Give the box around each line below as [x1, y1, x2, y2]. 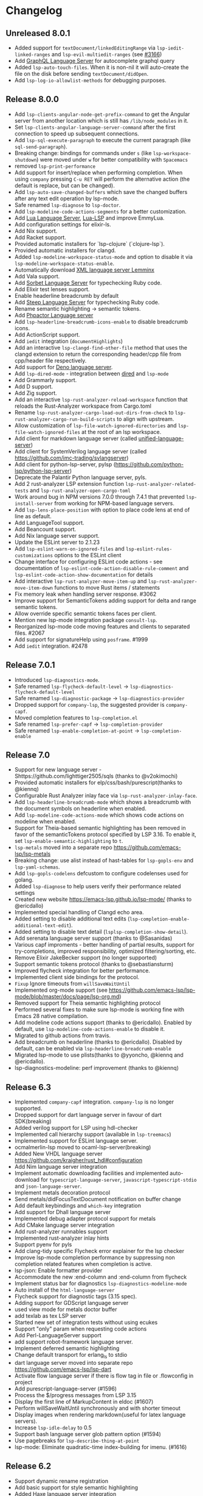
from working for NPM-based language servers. [53, 499, 174, 507]
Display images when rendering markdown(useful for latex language [14, 1411, 186, 1418]
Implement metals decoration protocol [14, 1189, 111, 1196]
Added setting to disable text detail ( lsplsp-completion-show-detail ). [14, 928, 188, 936]
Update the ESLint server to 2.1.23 [14, 538, 100, 546]
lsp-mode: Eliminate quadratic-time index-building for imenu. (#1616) [14, 1444, 187, 1451]
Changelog [5, 4, 63, 18]
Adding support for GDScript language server [14, 1299, 129, 1307]
